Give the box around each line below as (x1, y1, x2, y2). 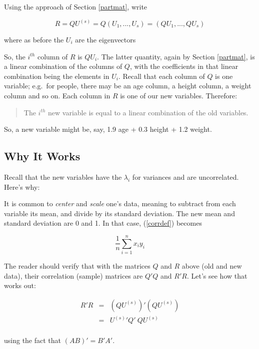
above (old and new (181, 261, 242, 271)
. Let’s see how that (186, 270, 247, 281)
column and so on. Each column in (4, 90, 110, 100)
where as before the (4, 34, 64, 45)
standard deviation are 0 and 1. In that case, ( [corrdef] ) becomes (4, 218, 202, 228)
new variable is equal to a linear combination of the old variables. (48, 107, 248, 117)
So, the (4, 51, 25, 61)
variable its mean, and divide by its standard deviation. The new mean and (4, 208, 235, 218)
